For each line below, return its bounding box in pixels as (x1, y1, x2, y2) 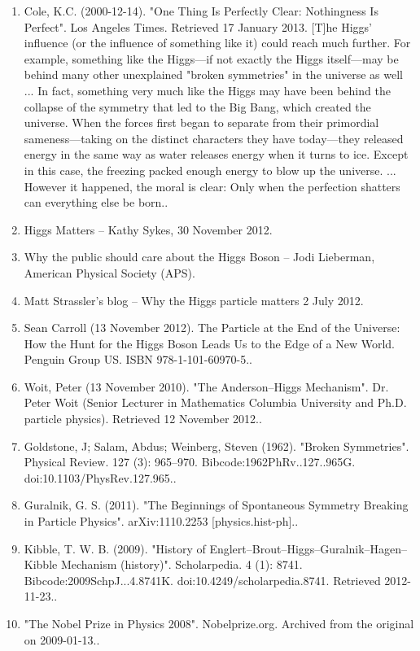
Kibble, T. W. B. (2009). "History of (24, 540, 206, 557)
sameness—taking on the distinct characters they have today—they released (24, 129, 404, 146)
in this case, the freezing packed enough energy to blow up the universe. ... (24, 161, 396, 178)
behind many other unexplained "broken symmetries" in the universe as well (24, 66, 403, 83)
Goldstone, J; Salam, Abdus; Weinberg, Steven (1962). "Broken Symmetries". (24, 437, 409, 454)
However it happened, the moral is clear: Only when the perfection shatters (24, 177, 400, 194)
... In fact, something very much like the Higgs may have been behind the (24, 81, 391, 98)
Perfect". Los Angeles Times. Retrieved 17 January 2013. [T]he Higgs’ (24, 18, 372, 35)
